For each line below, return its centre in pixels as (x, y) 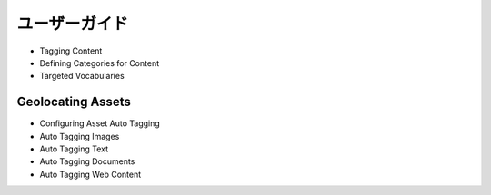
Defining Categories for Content (99, 63)
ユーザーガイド (73, 24)
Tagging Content (71, 51)
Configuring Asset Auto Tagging (100, 123)
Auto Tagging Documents (87, 161)
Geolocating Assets (74, 102)
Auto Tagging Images (80, 136)
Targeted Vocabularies (82, 76)
